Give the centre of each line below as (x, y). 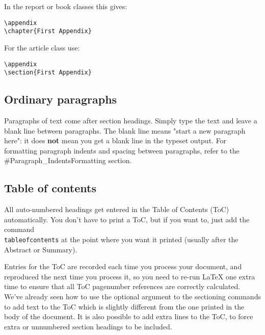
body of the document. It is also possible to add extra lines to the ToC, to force (129, 316)
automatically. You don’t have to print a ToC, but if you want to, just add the (127, 219)
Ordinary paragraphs (61, 99)
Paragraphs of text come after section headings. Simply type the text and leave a (131, 121)
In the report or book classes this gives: (66, 6)
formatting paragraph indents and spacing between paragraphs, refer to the (122, 150)
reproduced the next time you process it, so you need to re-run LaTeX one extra (130, 276)
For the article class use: (42, 47)
